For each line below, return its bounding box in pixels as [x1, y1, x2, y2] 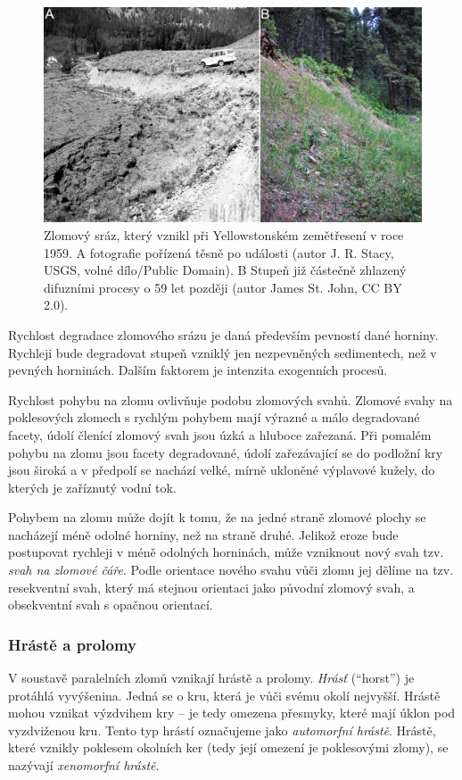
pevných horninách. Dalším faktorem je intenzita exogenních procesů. [8, 361, 388, 379]
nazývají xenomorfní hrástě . [8, 756, 160, 775]
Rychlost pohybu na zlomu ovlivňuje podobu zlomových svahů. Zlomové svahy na [8, 390, 453, 409]
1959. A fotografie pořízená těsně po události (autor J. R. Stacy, [44, 243, 394, 261]
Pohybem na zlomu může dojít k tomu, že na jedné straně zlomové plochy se [8, 508, 426, 527]
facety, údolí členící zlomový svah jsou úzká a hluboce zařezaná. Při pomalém [8, 425, 432, 444]
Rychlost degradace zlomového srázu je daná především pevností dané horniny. [8, 325, 439, 344]
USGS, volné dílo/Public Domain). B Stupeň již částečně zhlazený [44, 261, 407, 279]
